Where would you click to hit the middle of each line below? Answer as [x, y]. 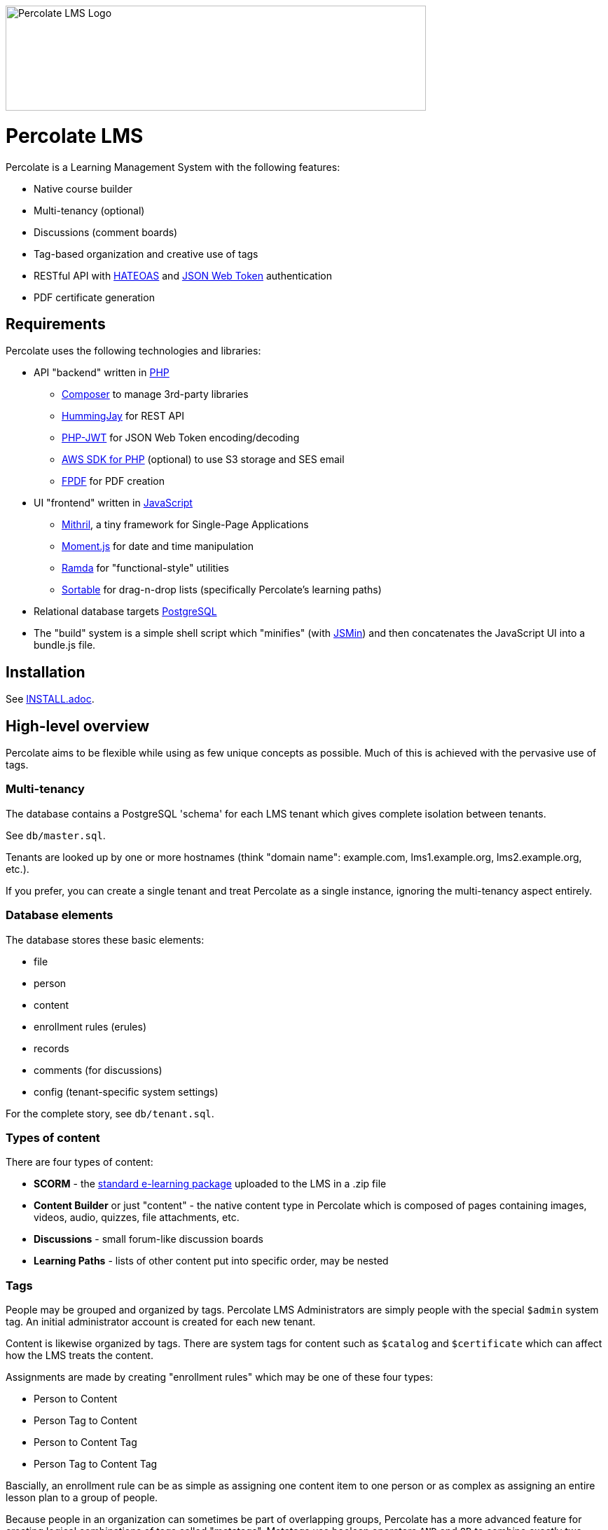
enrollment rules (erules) [90, 1026]
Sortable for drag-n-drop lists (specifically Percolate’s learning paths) [222, 590]
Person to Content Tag [85, 1442]
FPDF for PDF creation [113, 481]
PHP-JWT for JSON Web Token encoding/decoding [181, 438]
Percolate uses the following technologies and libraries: [133, 351]
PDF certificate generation [94, 297]
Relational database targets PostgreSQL [125, 612]
